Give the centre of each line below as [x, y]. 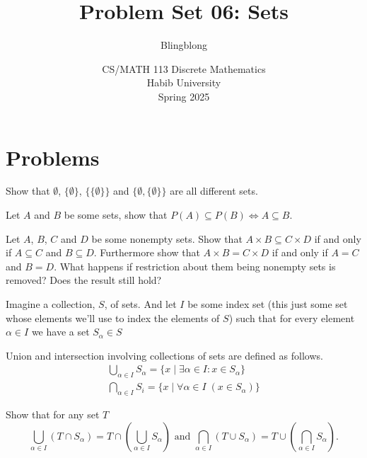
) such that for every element [292, 317]
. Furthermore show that [147, 252]
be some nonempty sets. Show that [167, 238]
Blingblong [184, 45]
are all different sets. [214, 191]
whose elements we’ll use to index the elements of [113, 317]
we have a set [60, 332]
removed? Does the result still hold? [84, 280]
